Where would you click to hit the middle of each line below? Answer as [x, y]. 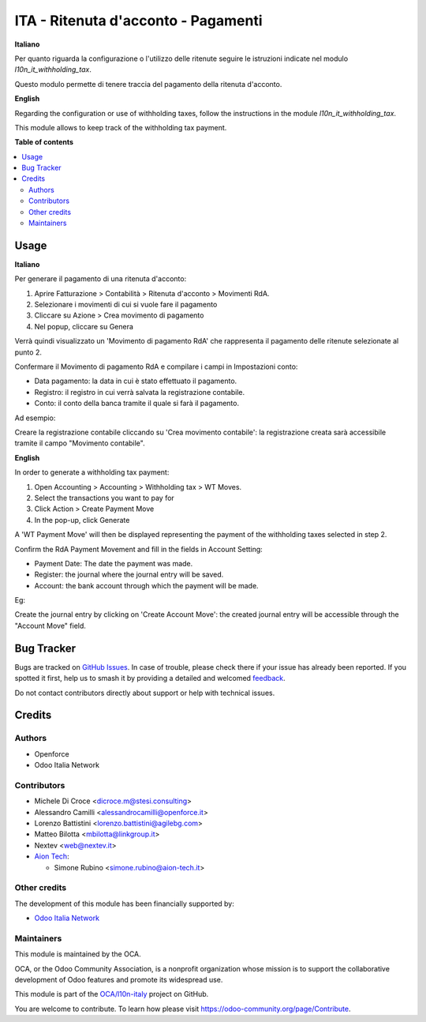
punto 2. [28, 352]
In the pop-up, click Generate [82, 520]
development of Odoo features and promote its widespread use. [119, 980]
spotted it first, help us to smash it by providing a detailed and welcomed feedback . [150, 678]
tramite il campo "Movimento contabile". [80, 443]
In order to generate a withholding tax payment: [92, 472]
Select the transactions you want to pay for [105, 498]
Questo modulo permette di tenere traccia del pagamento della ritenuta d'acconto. [148, 84]
